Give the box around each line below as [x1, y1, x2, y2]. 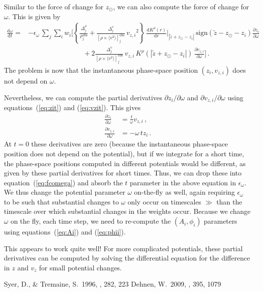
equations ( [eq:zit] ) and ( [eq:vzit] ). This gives [4, 102, 141, 112]
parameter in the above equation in [130, 177, 236, 187]
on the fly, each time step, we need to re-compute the [10, 216, 171, 226]
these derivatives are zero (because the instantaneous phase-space [31, 139, 228, 149]
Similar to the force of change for [4, 1, 104, 11]
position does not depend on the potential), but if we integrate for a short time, [4, 148, 244, 158]
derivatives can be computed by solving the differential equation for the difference [4, 253, 250, 263]
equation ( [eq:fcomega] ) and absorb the [4, 177, 123, 187]
